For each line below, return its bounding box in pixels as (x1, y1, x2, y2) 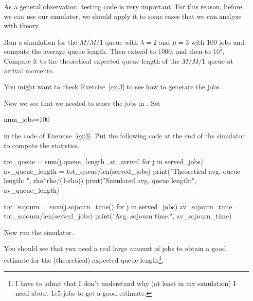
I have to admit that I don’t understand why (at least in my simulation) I (15, 278, 236, 288)
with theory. (4, 20, 40, 31)
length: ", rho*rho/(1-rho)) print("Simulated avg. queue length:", (4, 175, 197, 185)
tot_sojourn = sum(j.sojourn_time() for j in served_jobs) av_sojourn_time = (4, 201, 240, 211)
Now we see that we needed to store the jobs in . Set (4, 98, 161, 108)
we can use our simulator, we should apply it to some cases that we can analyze (4, 11, 242, 21)
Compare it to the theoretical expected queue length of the (4, 55, 180, 66)
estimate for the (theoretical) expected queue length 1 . (4, 253, 163, 265)
